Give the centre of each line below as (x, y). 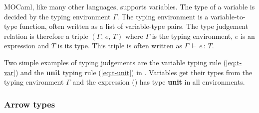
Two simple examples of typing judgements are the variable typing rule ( (115, 62)
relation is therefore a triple (46, 36)
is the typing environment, (192, 36)
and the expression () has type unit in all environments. (159, 82)
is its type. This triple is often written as (120, 46)
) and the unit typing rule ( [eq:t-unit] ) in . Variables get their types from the (134, 72)
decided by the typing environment (57, 16)
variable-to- (228, 16)
